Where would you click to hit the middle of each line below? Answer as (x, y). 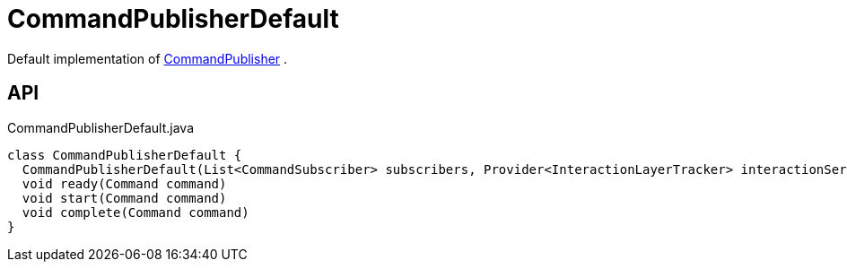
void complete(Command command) (135, 212)
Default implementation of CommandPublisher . (148, 58)
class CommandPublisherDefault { (125, 155)
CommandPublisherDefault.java (101, 127)
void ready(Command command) (124, 183)
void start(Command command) (124, 198)
